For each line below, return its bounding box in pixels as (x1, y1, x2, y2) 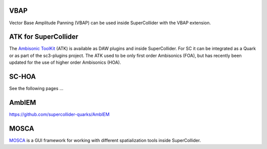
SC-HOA (9, 72, 36, 81)
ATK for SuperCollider (9, 33, 79, 41)
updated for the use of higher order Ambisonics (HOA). (9, 59, 121, 65)
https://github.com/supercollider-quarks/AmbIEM (9, 111, 110, 117)
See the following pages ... (9, 86, 64, 92)
